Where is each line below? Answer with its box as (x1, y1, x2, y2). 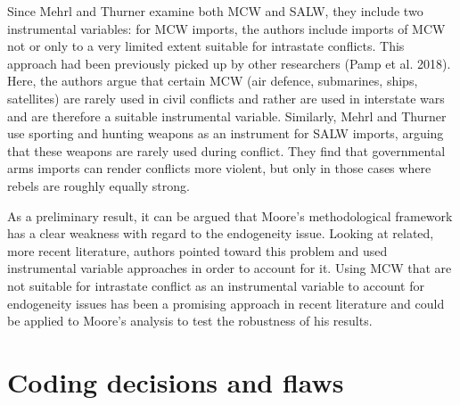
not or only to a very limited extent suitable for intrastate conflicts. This (7, 37, 405, 55)
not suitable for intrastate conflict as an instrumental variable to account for (7, 276, 424, 294)
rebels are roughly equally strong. (7, 176, 190, 194)
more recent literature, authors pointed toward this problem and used (7, 241, 388, 260)
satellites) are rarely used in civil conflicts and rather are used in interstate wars (7, 88, 445, 107)
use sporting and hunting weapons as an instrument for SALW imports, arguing (7, 124, 444, 143)
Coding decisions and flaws (7, 363, 344, 400)
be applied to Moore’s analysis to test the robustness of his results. (7, 311, 373, 330)
